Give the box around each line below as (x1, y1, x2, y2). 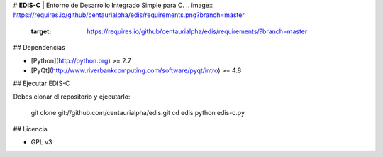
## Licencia (13, 124, 48, 133)
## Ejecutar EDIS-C (13, 79, 70, 88)
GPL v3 (30, 137, 52, 146)
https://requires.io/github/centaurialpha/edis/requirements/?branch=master (87, 27, 308, 36)
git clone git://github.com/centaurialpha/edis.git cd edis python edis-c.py (30, 109, 245, 117)
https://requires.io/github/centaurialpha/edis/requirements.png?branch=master (13, 11, 245, 19)
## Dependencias (13, 43, 65, 52)
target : (30, 27, 52, 36)
